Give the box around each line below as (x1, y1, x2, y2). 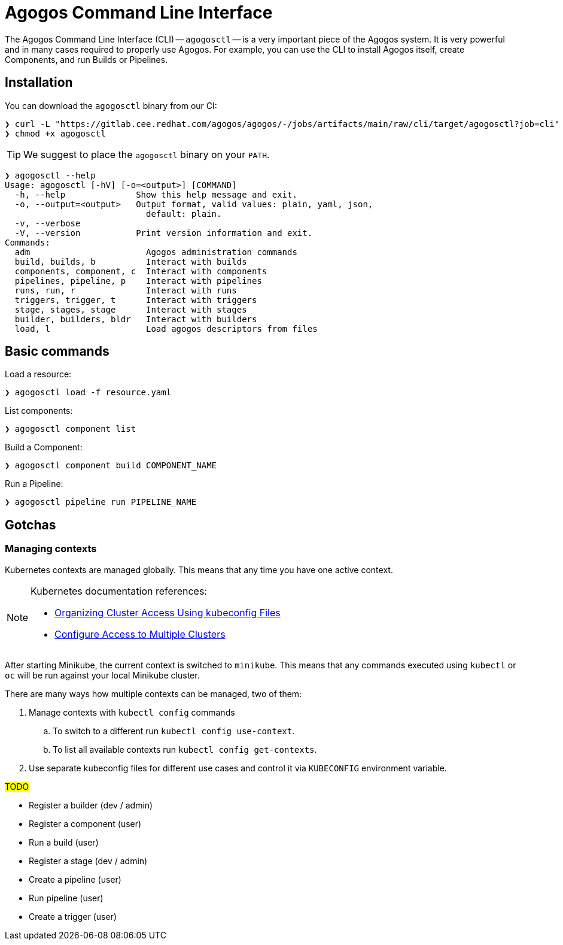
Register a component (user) (29, 818, 142, 829)
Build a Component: (5, 442, 83, 453)
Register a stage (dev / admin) (29, 855, 148, 866)
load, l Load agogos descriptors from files (14, 323, 318, 334)
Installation (5, 75, 73, 90)
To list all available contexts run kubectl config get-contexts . (53, 744, 317, 755)
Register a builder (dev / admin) (29, 799, 153, 810)
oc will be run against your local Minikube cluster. (5, 670, 200, 680)
